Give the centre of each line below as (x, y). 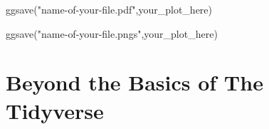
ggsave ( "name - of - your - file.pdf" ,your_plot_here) (109, 9)
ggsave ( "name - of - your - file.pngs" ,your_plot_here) (112, 33)
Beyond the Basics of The (134, 82)
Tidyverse (55, 110)
